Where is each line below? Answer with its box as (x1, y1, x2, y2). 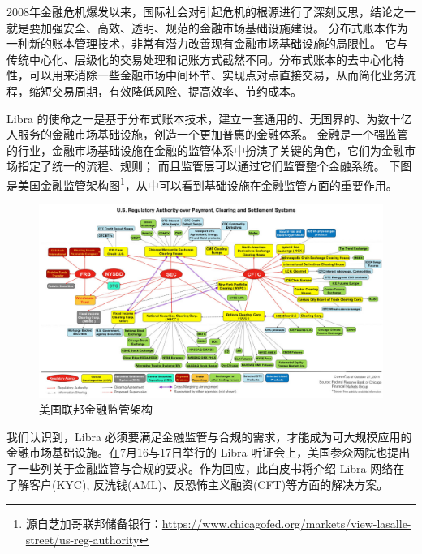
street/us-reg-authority (25, 530, 140, 548)
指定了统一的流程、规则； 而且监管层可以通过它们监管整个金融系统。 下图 (17, 157, 412, 174)
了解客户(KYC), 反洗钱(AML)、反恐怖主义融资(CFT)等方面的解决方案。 (6, 475, 389, 492)
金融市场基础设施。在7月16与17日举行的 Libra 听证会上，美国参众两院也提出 (6, 444, 411, 461)
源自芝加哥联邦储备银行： (25, 515, 162, 532)
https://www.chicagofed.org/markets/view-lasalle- (161, 515, 411, 532)
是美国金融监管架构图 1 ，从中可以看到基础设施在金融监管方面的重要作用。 (6, 174, 398, 193)
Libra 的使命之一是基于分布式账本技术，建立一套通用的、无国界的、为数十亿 (6, 110, 412, 127)
